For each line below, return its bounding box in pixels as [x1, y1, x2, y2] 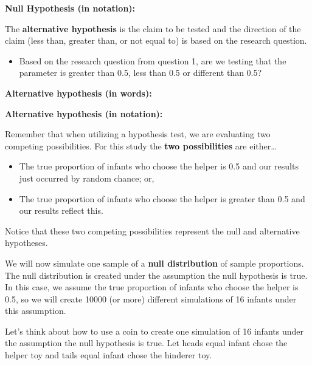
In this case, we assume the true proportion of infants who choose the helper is [5, 281, 299, 293]
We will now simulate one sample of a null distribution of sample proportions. [5, 256, 304, 269]
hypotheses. [5, 236, 48, 249]
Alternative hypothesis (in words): [5, 86, 152, 99]
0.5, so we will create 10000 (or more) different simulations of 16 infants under [5, 292, 297, 305]
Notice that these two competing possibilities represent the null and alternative [5, 224, 300, 237]
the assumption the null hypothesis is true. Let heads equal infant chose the [5, 336, 288, 349]
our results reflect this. [19, 204, 103, 217]
